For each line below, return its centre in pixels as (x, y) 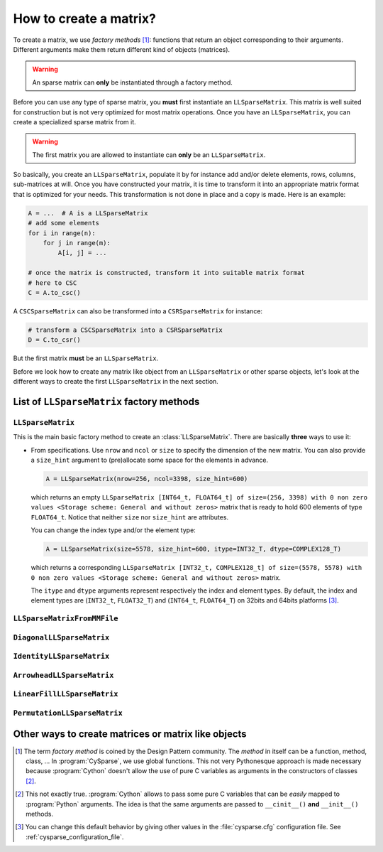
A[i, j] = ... (82, 253)
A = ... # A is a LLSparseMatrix (88, 213)
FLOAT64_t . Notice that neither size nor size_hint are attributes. (130, 517)
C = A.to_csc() (54, 292)
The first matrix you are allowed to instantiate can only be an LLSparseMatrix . (149, 155)
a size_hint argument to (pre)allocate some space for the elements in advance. (150, 460)
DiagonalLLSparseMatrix (61, 637)
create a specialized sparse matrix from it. (74, 122)
